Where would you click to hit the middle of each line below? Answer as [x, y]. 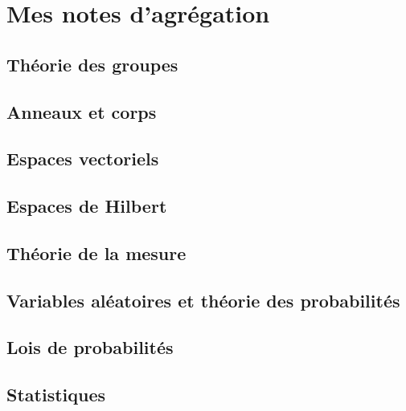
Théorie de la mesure [96, 252]
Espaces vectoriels [83, 159]
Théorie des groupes [92, 64]
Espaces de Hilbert [87, 206]
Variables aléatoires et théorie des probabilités [203, 300]
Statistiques [56, 395]
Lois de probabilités [90, 347]
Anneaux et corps [82, 111]
